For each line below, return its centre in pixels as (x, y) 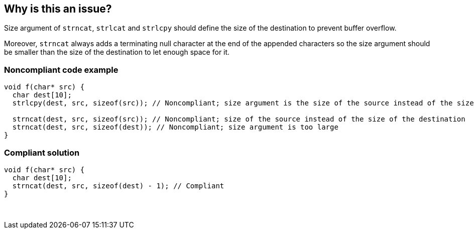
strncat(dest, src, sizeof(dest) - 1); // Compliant (118, 186)
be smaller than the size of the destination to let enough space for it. (117, 52)
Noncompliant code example (61, 70)
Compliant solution (42, 152)
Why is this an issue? (58, 9)
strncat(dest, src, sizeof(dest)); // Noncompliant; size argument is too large (175, 127)
